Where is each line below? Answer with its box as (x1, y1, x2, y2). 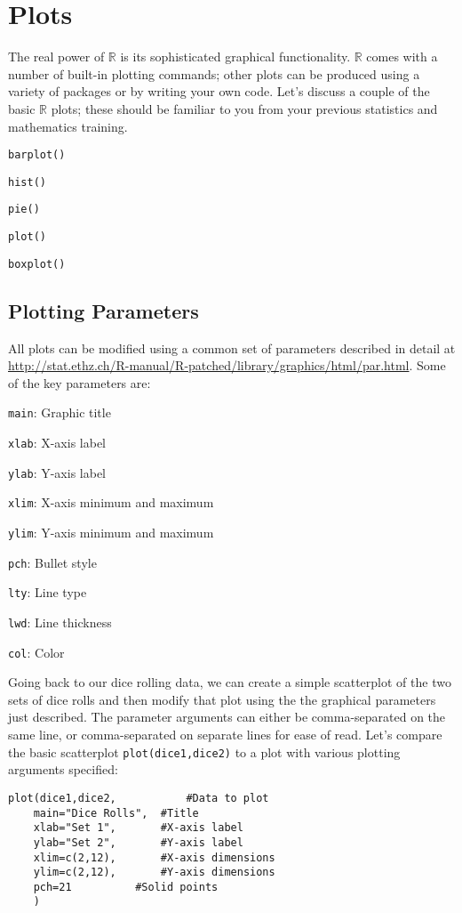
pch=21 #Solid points (33, 880, 219, 893)
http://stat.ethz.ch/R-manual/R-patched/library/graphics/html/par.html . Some (8, 356, 446, 375)
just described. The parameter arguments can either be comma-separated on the (8, 707, 446, 726)
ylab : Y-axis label (8, 463, 106, 481)
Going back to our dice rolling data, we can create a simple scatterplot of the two (8, 673, 451, 691)
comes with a (366, 47, 438, 66)
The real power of (8, 47, 105, 66)
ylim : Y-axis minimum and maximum (8, 522, 214, 541)
